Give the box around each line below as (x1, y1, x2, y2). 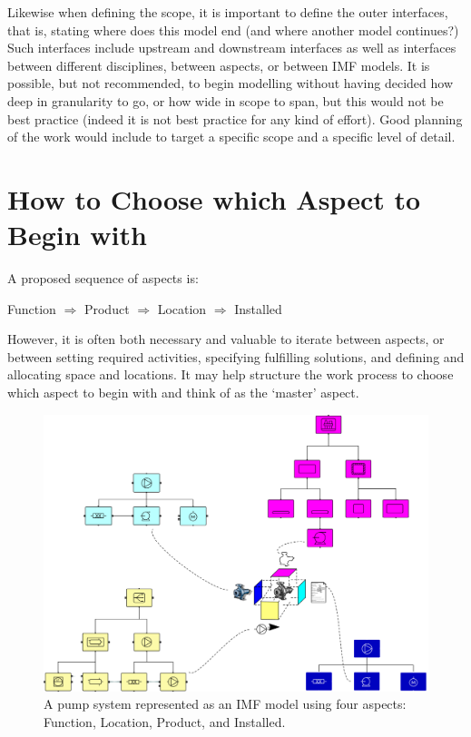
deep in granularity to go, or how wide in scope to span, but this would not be (7, 91, 444, 110)
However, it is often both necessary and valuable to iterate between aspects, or (7, 329, 445, 349)
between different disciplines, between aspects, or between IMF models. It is (7, 55, 430, 74)
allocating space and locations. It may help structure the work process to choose (7, 365, 454, 384)
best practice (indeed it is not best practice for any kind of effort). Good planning (7, 109, 463, 128)
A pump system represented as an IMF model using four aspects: (44, 694, 407, 713)
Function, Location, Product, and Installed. (44, 712, 286, 731)
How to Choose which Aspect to (7, 180, 421, 217)
